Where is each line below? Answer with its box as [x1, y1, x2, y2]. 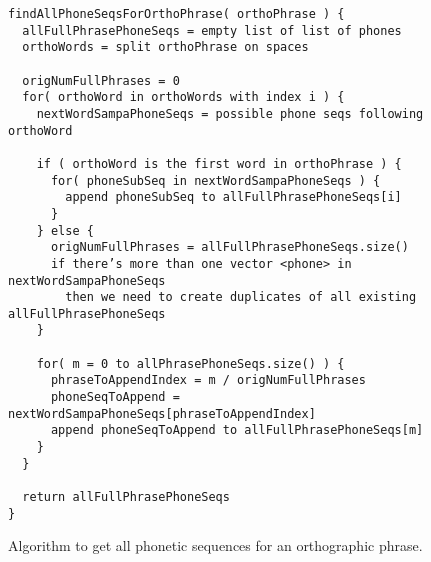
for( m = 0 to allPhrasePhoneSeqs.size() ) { [36, 356, 345, 371]
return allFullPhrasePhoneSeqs [22, 490, 230, 505]
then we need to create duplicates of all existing [65, 290, 417, 305]
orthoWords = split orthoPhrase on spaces [22, 40, 309, 55]
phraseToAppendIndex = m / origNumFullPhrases [50, 373, 366, 388]
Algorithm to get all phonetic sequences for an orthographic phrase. [8, 535, 423, 556]
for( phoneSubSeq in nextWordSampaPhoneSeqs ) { [50, 173, 381, 188]
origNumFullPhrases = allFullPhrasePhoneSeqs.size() [50, 240, 409, 255]
